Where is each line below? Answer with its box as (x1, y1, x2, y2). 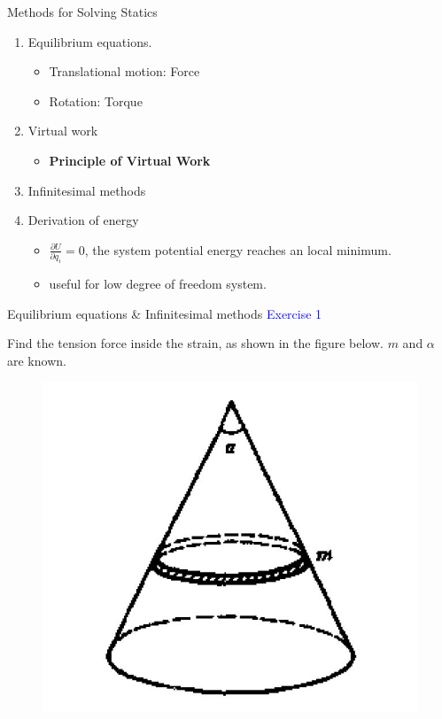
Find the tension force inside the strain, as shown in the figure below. (7, 334, 384, 352)
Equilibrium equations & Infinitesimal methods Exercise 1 (7, 304, 322, 322)
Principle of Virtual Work (49, 151, 211, 169)
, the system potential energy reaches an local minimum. (84, 240, 392, 259)
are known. (7, 351, 66, 369)
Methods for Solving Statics (7, 3, 158, 20)
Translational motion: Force (49, 62, 200, 81)
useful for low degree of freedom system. (49, 274, 267, 293)
